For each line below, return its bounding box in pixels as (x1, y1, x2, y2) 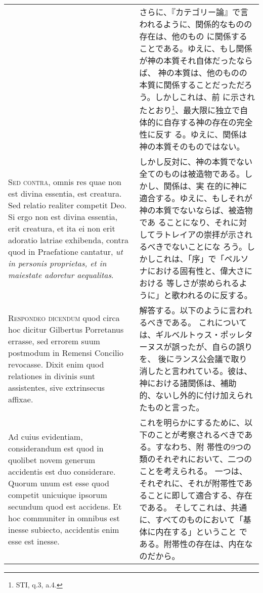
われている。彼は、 (180, 365, 252, 377)
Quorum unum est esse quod (8, 477, 109, 489)
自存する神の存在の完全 (163, 116, 253, 128)
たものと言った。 (139, 401, 204, 414)
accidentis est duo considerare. (8, 466, 116, 478)
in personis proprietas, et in (8, 257, 107, 269)
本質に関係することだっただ (139, 79, 244, 90)
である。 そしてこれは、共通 (139, 501, 247, 514)
